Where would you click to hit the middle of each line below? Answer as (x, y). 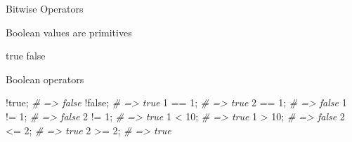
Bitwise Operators (45, 8)
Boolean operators (45, 79)
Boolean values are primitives (69, 32)
